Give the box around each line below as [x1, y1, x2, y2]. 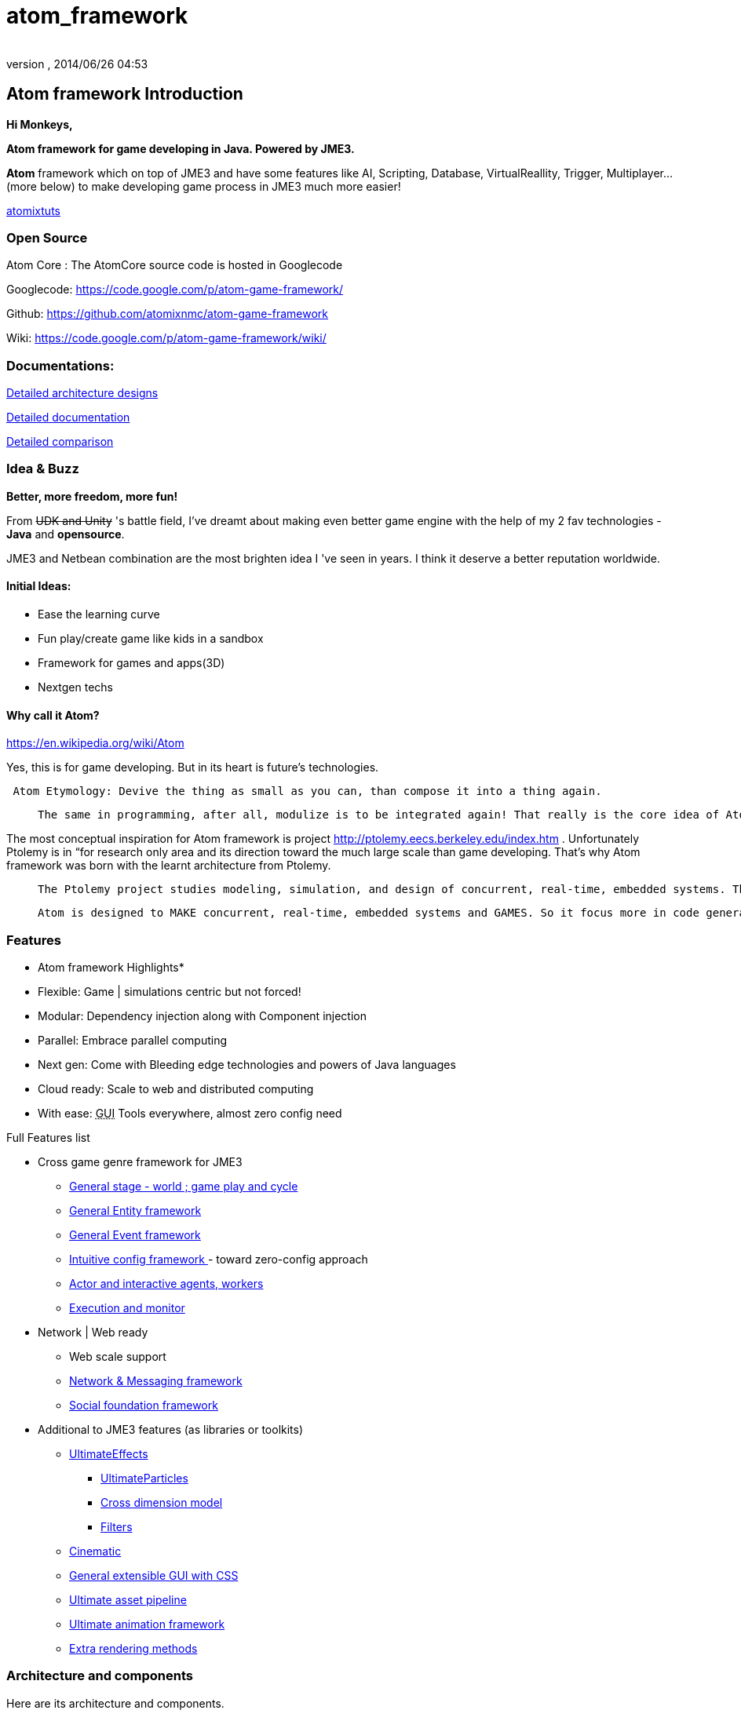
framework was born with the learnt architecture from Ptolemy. [6, 859, 331, 873]
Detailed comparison [6, 435, 114, 449]
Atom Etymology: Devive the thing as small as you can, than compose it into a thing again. [13, 785, 602, 798]
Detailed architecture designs [6, 386, 159, 400]
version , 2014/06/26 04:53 [6, 57, 148, 71]
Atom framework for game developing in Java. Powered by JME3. [6, 141, 355, 155]
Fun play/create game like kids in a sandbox [38, 632, 264, 646]
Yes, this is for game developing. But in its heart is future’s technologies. [6, 760, 379, 775]
